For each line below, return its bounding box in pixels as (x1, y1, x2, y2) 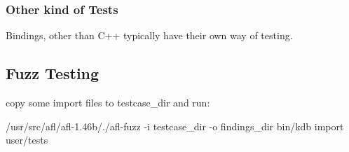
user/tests (6, 132, 48, 147)
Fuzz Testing (6, 62, 100, 84)
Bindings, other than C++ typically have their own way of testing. (6, 28, 293, 43)
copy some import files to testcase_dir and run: (6, 95, 210, 110)
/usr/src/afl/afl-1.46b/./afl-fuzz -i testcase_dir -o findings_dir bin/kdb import (6, 118, 344, 133)
